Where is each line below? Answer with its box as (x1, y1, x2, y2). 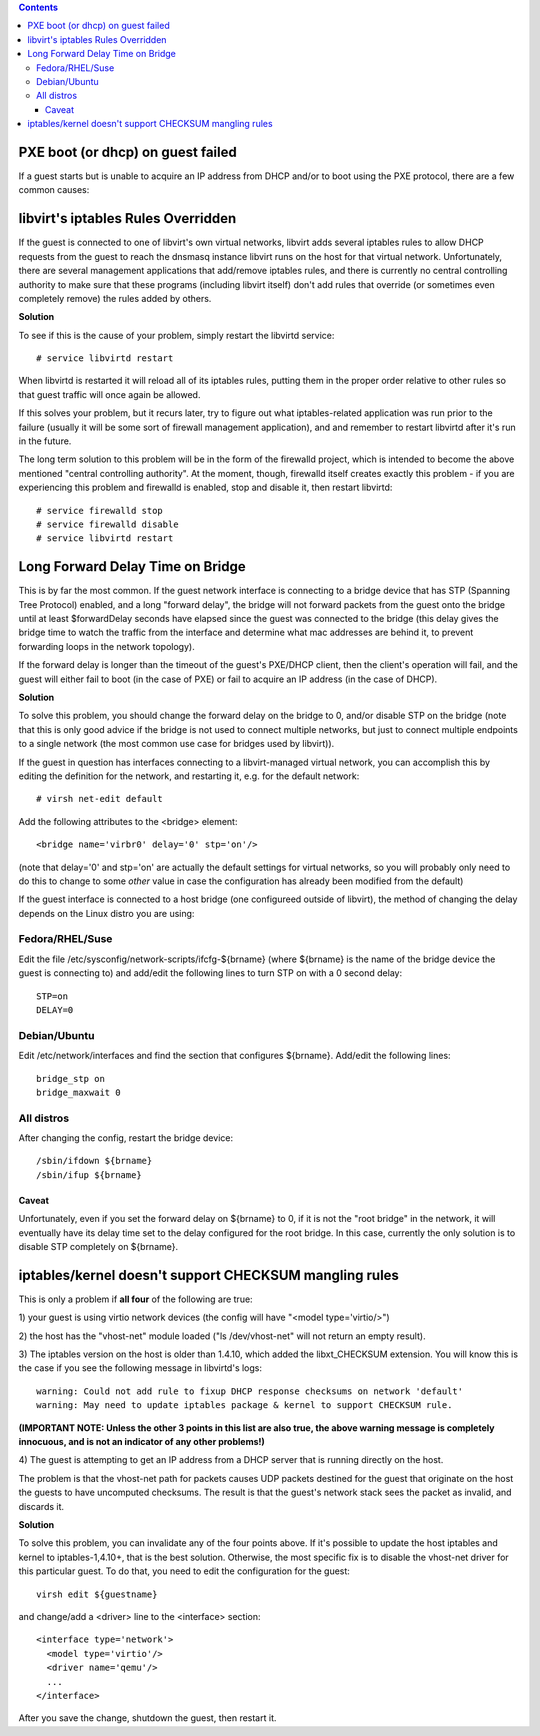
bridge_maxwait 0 (36, 1086, 121, 1098)
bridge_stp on (36, 1073, 105, 1084)
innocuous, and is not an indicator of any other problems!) (18, 1436, 265, 1448)
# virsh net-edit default (36, 793, 164, 805)
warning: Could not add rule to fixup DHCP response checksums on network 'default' (36, 1385, 464, 1397)
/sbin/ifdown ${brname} (36, 1155, 153, 1167)
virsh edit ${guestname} (36, 1588, 158, 1600)
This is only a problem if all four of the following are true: (18, 1293, 254, 1305)
